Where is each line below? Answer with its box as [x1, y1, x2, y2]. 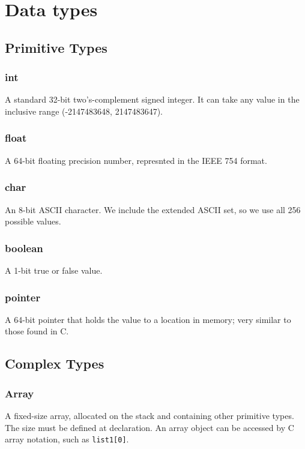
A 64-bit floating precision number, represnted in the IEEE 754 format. [5, 154, 267, 166]
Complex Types [5, 354, 104, 373]
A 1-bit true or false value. [5, 264, 103, 276]
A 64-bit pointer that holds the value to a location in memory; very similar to [5, 313, 291, 325]
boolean [5, 240, 43, 255]
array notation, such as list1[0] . [5, 433, 129, 445]
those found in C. [5, 325, 69, 337]
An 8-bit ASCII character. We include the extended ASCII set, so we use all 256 [5, 203, 301, 215]
